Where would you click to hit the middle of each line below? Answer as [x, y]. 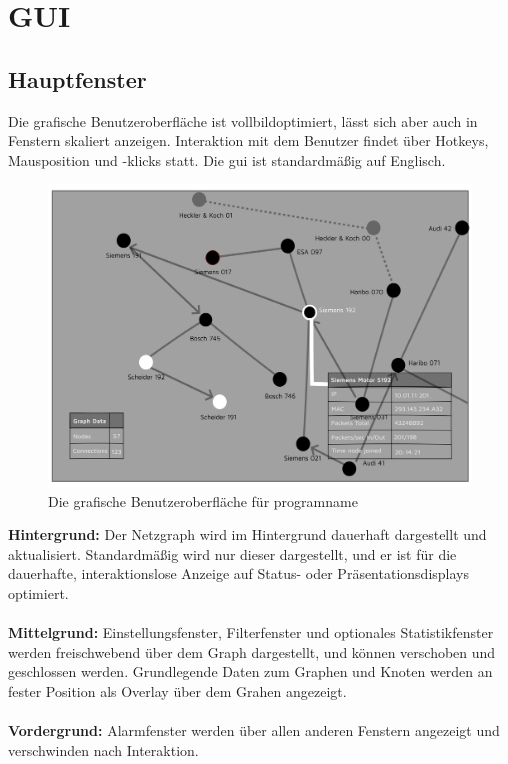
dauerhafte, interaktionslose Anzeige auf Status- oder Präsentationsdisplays [238, 573]
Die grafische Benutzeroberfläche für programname [203, 500]
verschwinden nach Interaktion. [103, 749]
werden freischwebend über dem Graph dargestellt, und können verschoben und [252, 651]
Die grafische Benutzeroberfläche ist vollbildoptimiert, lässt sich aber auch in [243, 120]
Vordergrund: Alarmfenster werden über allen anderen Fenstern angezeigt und [254, 730]
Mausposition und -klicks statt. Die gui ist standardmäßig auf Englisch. [227, 159]
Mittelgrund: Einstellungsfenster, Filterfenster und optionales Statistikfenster [251, 632]
